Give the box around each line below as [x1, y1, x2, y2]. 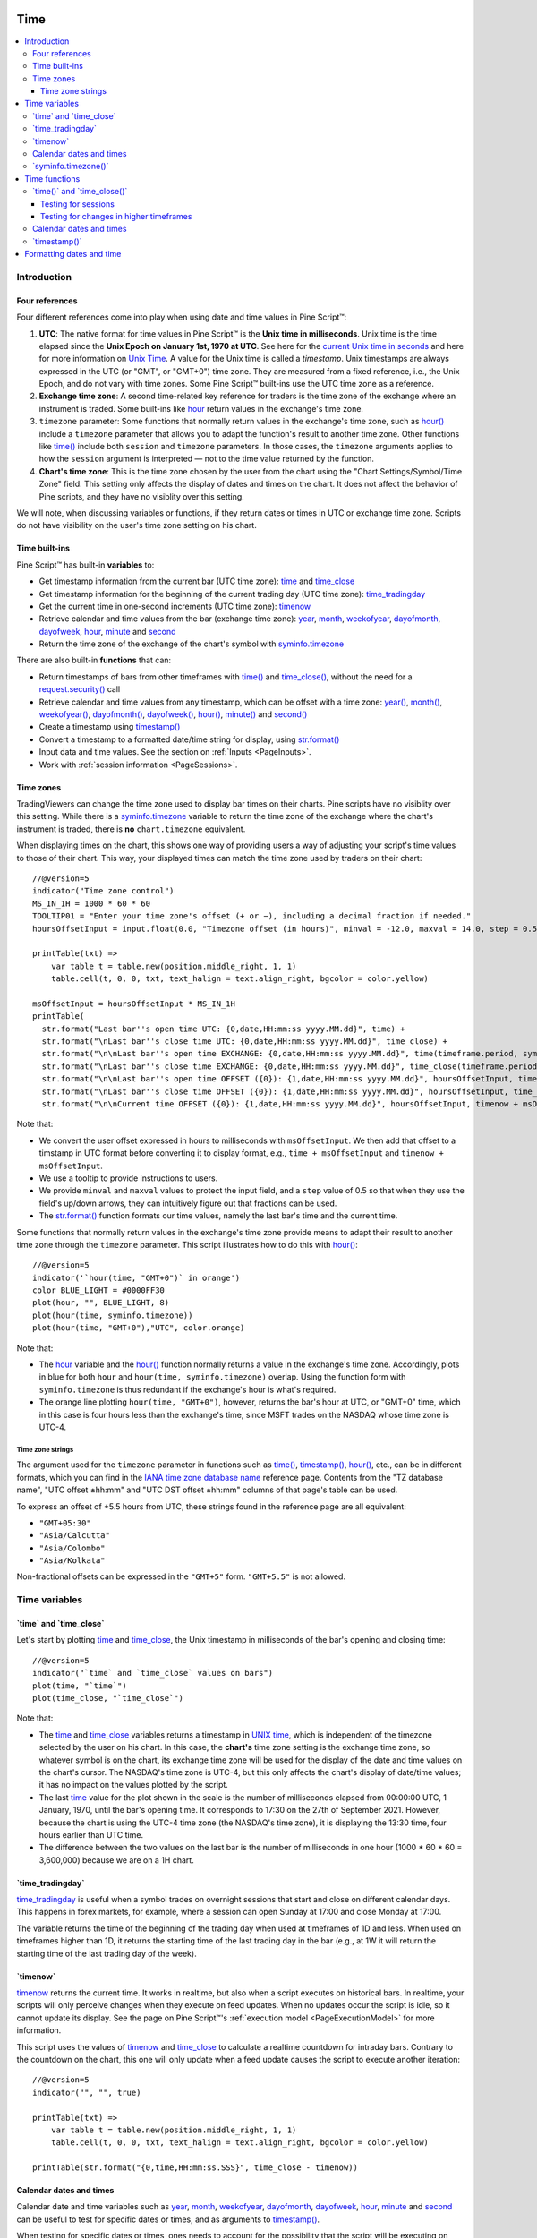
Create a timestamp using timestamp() [38, 722, 181, 732]
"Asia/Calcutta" [38, 1531, 111, 1541]
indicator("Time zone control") [32, 886, 175, 896]
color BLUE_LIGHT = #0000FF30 [32, 1286, 166, 1295]
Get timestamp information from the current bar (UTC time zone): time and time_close [38, 576, 355, 586]
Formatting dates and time [24, 249, 122, 260]
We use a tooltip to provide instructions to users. [38, 1173, 218, 1183]
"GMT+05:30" [38, 1517, 91, 1528]
